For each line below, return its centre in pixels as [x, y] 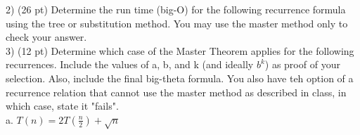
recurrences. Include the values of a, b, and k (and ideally [130, 64]
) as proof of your [302, 64]
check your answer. [46, 37]
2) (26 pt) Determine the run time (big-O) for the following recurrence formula [176, 9]
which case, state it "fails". [62, 106]
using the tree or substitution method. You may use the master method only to [177, 23]
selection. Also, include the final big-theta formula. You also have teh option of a [180, 78]
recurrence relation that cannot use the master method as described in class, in [176, 92]
